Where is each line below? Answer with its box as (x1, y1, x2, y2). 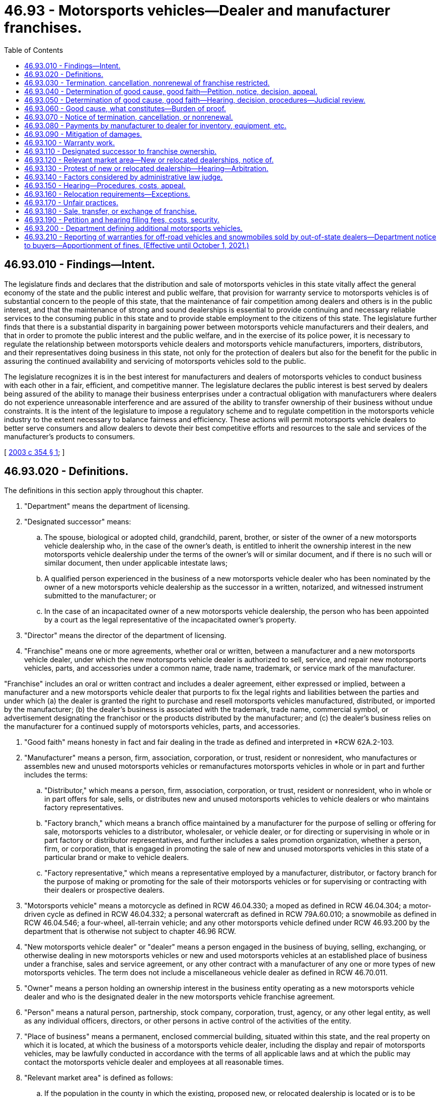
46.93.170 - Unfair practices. (24, 198, 118, 207)
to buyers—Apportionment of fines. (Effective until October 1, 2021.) (24, 241, 249, 250)
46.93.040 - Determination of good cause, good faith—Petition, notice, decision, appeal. (24, 87, 318, 96)
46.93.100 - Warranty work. (24, 138, 115, 147)
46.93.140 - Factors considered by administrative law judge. (24, 172, 223, 181)
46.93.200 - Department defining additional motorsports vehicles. (24, 223, 243, 232)
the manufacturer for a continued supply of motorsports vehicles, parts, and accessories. (4, 722, 301, 731)
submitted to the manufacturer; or (44, 591, 156, 600)
